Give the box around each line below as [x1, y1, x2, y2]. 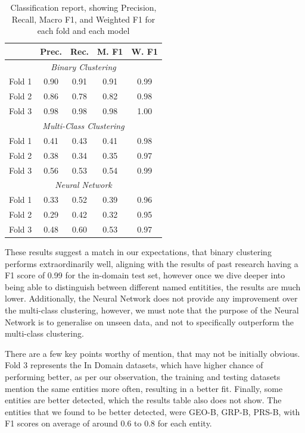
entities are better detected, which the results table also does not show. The [5, 394, 282, 406]
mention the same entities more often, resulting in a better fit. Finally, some [5, 382, 283, 394]
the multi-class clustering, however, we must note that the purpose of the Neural [5, 303, 299, 316]
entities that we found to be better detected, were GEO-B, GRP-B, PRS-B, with [5, 405, 300, 418]
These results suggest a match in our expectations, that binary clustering [5, 246, 272, 258]
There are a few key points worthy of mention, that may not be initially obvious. [5, 347, 300, 359]
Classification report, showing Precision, [10, 1, 157, 13]
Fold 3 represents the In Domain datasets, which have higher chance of [5, 359, 263, 371]
